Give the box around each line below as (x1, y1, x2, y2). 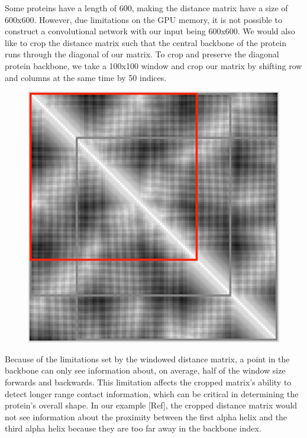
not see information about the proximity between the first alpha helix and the (5, 410, 287, 423)
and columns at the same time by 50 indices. (5, 71, 167, 83)
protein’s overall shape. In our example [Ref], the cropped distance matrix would (5, 399, 298, 411)
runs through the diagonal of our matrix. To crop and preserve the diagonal (5, 48, 279, 60)
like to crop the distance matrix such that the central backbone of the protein (5, 36, 286, 48)
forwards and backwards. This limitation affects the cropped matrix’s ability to (5, 375, 292, 388)
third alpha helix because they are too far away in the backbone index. (5, 422, 261, 434)
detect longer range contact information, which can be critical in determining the (5, 387, 299, 400)
